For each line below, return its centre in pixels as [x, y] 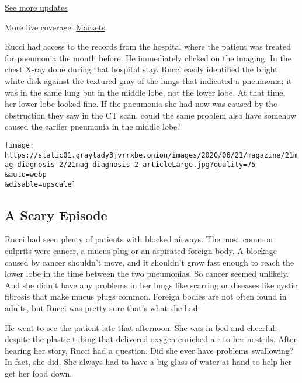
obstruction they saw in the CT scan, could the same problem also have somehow [151, 115]
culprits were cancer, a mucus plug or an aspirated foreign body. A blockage [141, 251]
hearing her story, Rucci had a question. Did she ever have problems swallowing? [149, 350]
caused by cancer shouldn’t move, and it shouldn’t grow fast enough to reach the [150, 262]
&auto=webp [26, 174]
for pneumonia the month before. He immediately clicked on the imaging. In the [148, 58]
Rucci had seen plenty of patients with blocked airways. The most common [139, 239]
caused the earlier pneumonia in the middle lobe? [93, 126]
